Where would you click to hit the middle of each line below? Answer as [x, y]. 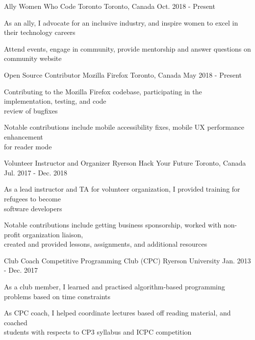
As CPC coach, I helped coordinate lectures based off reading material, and [117, 313]
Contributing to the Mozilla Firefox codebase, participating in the [103, 91]
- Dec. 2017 [21, 270]
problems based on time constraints [57, 296]
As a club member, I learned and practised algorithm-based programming [115, 287]
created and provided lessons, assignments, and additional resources [106, 244]
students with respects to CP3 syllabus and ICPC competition [98, 332]
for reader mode [28, 146]
